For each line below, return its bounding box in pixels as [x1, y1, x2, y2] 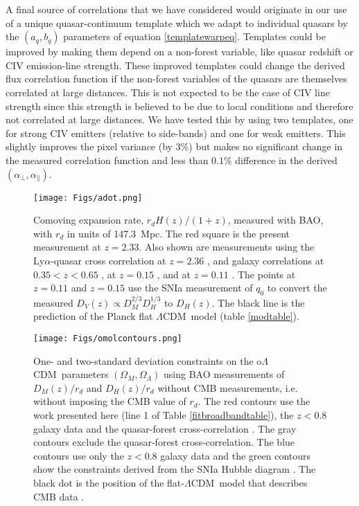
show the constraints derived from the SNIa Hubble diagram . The [33, 462, 316, 476]
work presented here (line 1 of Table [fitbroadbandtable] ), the [33, 407, 294, 422]
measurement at [33, 240, 101, 254]
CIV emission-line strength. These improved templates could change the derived [6, 57, 345, 72]
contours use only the [33, 448, 124, 462]
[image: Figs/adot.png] [33, 192, 143, 203]
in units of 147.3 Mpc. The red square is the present [67, 226, 290, 240]
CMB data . [33, 489, 85, 503]
